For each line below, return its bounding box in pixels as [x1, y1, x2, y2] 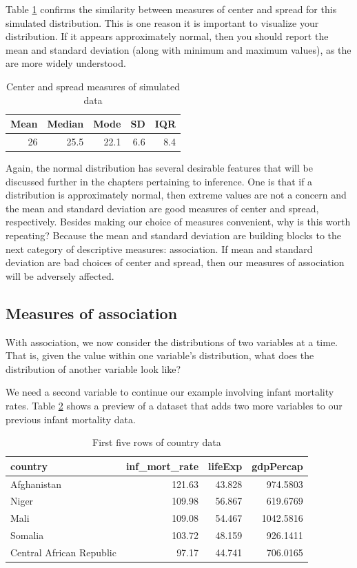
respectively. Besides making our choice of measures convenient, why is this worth [6, 214, 351, 229]
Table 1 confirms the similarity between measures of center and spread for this [6, 2, 337, 16]
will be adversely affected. [6, 268, 114, 283]
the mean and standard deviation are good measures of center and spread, [6, 201, 319, 215]
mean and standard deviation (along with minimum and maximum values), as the [6, 42, 351, 57]
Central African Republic [10, 545, 116, 560]
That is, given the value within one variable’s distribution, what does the [6, 348, 314, 363]
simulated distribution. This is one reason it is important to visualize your [6, 15, 319, 30]
